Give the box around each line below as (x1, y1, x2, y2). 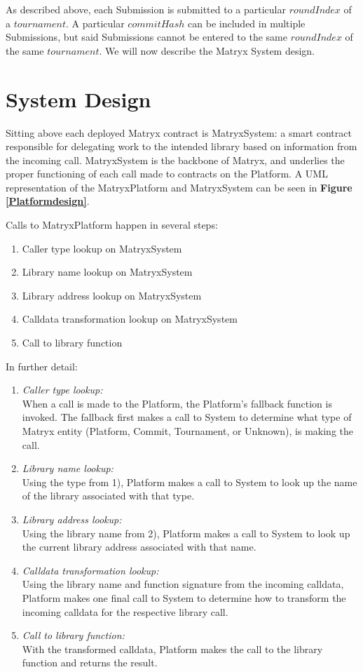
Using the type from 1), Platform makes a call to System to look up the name (22, 474, 357, 489)
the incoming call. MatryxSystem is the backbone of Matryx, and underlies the (6, 152, 345, 167)
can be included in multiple (188, 15, 306, 30)
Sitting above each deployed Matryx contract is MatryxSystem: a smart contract (6, 125, 352, 140)
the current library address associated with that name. (22, 539, 256, 554)
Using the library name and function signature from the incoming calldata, (22, 577, 344, 591)
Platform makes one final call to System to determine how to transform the (22, 590, 346, 605)
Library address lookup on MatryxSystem (22, 288, 202, 302)
